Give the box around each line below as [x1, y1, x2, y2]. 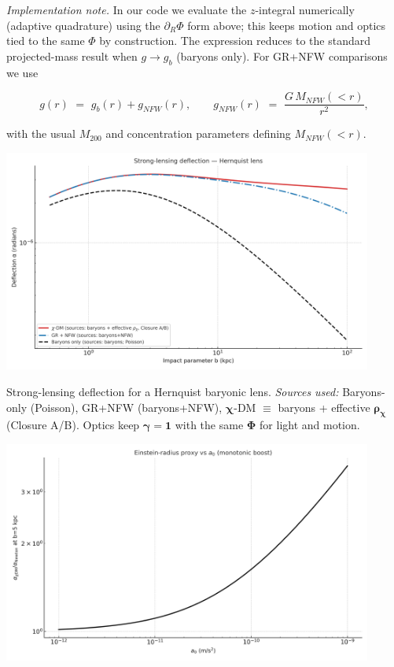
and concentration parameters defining [105, 125, 291, 142]
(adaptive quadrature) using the [6, 17, 160, 33]
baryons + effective [278, 398, 370, 415]
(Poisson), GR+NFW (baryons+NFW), [30, 398, 223, 415]
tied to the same [6, 32, 85, 49]
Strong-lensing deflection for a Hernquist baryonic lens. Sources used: [6, 383, 339, 399]
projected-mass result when [6, 47, 138, 64]
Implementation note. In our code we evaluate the [6, 2, 247, 17]
